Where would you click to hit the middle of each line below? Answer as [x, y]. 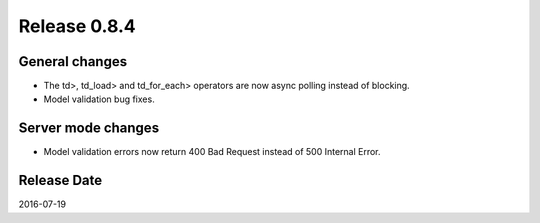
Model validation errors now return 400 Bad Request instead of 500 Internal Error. [212, 152]
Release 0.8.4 [77, 26]
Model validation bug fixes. [99, 99]
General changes [73, 61]
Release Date [60, 180]
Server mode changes [89, 128]
